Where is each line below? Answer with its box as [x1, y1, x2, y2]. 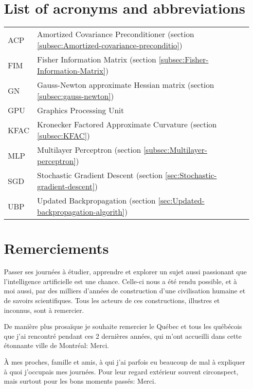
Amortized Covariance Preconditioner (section [37, 28, 194, 40]
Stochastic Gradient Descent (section [37, 169, 163, 181]
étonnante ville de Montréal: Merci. [4, 340, 109, 350]
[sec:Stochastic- [165, 169, 217, 181]
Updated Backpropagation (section [37, 195, 156, 206]
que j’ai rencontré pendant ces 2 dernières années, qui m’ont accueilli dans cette [4, 330, 242, 341]
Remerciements [4, 238, 109, 258]
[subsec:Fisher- [159, 54, 209, 65]
